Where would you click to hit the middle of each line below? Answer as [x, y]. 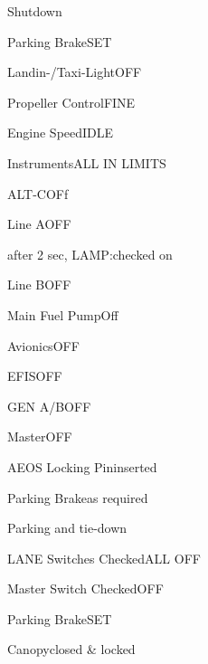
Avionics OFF [43, 345]
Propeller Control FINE [71, 102]
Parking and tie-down [67, 528]
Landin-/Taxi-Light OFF [75, 72]
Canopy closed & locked [71, 649]
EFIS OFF [35, 376]
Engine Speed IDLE [61, 133]
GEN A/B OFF [49, 406]
